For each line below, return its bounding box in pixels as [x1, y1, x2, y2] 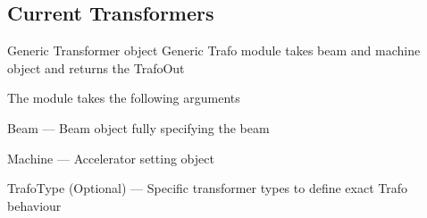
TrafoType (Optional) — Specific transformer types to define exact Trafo [7, 179, 407, 197]
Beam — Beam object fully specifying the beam [7, 118, 270, 137]
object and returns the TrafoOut [7, 58, 185, 77]
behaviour [7, 196, 62, 214]
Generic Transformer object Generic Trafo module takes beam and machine [7, 41, 421, 60]
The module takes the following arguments [7, 88, 240, 107]
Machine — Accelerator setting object [7, 148, 214, 167]
